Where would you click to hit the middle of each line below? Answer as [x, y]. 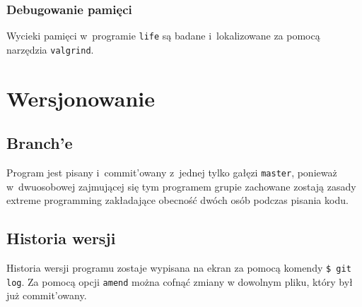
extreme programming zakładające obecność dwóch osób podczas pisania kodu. [177, 200]
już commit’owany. [47, 295]
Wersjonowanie [81, 98]
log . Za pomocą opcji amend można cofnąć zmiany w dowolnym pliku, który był [180, 281]
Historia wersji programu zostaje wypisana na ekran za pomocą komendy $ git [179, 268]
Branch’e [40, 143]
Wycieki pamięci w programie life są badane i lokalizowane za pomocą [163, 36]
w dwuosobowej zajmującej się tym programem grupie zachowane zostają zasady [181, 186]
